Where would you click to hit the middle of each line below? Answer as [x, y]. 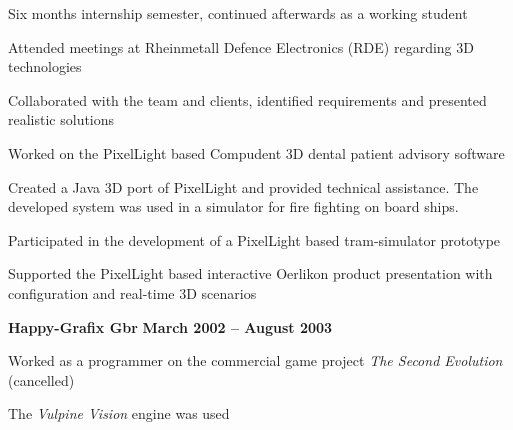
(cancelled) [41, 379]
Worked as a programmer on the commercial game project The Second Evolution [255, 360]
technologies [45, 66]
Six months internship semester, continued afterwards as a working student [238, 13]
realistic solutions [61, 119]
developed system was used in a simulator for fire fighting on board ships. [233, 206]
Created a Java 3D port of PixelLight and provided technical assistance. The [243, 186]
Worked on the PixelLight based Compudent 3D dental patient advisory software [256, 152]
